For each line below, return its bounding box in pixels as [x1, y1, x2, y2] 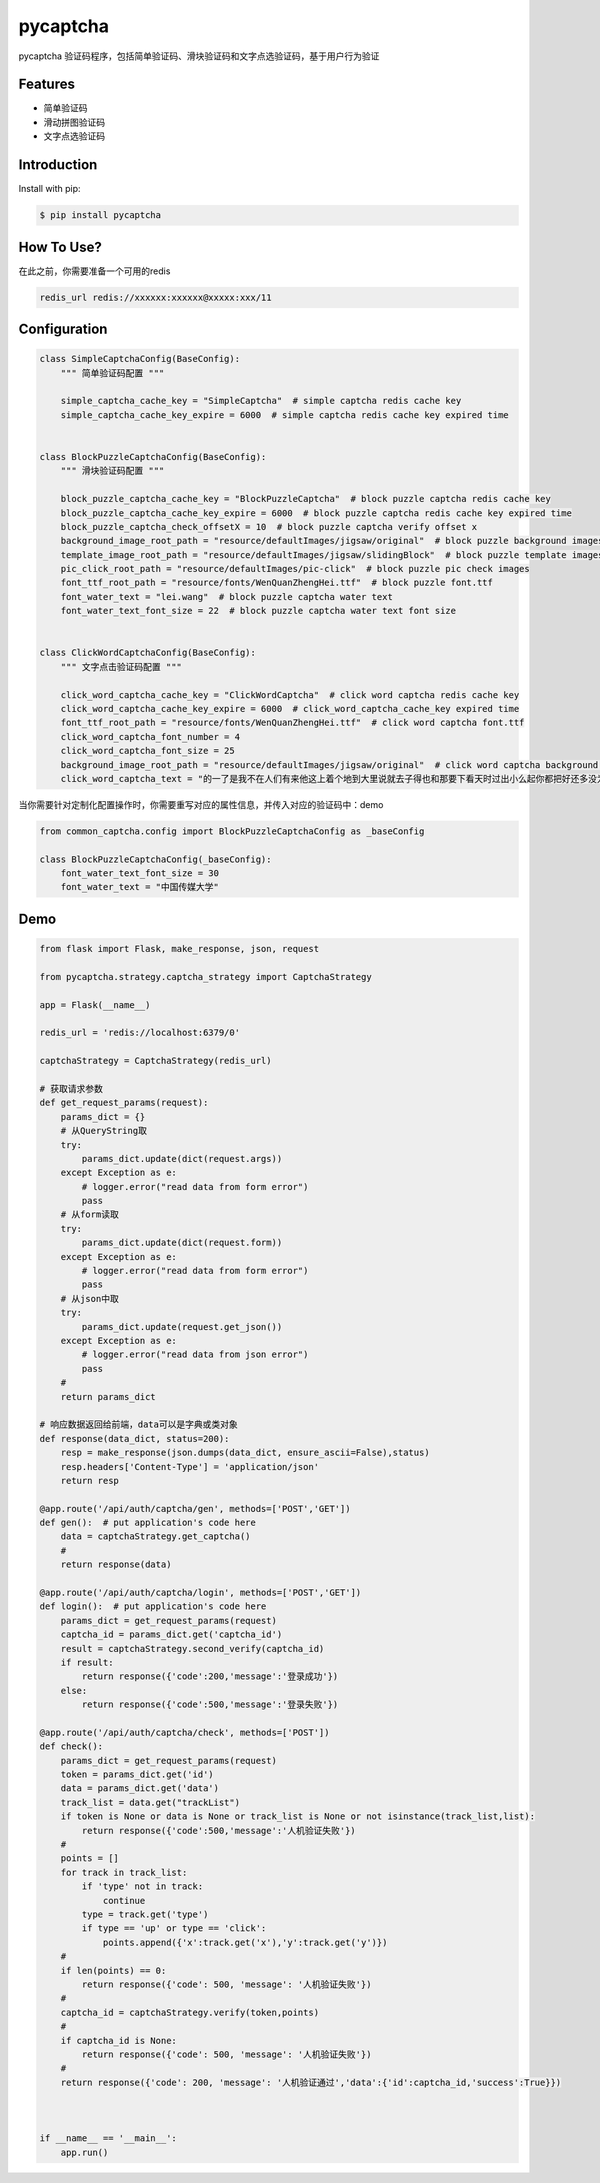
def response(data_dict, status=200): [39, 1433, 230, 1444]
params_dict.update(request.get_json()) [81, 1321, 283, 1332]
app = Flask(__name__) [39, 999, 151, 1010]
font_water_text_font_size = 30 [60, 868, 220, 879]
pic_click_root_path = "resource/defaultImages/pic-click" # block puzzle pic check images [60, 563, 530, 575]
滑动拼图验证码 [43, 116, 105, 128]
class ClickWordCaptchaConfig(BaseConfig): [39, 647, 257, 659]
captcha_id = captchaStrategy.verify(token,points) [60, 2006, 320, 2018]
